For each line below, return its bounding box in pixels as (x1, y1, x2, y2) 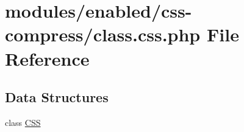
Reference (5, 46, 90, 71)
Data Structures (5, 88, 109, 106)
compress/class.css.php (5, 22, 201, 47)
